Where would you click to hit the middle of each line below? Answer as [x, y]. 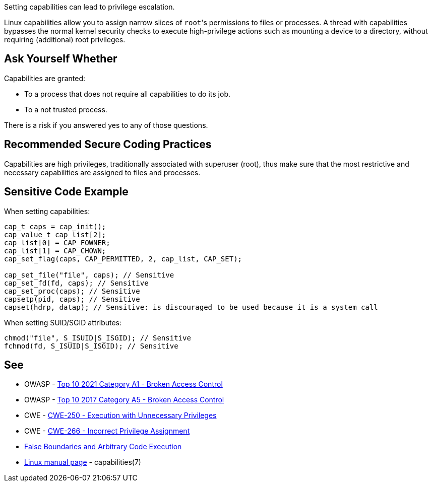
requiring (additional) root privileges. [65, 40]
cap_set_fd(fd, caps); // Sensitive [76, 283]
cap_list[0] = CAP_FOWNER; [57, 242]
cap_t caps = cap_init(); [55, 226]
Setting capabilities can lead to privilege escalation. [89, 7]
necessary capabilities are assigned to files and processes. [102, 172]
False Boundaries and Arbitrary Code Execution [103, 447]
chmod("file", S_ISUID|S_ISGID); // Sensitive [98, 338]
